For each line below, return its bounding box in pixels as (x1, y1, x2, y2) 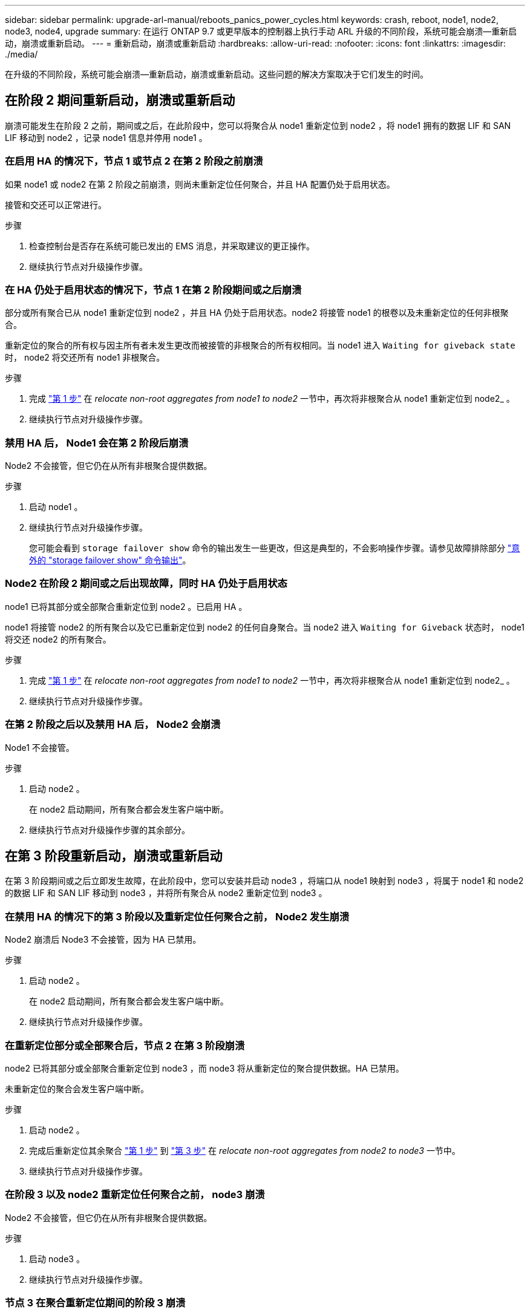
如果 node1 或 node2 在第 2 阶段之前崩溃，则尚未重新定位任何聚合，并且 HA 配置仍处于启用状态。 (5, 178, 395, 189)
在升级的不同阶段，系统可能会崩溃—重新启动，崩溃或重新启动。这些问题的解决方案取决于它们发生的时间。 (5, 69, 428, 79)
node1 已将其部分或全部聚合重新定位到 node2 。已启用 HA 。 (5, 601, 247, 612)
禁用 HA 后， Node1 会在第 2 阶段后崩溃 (5, 436, 189, 449)
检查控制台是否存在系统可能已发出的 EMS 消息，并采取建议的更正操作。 (29, 240, 315, 251)
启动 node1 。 (29, 502, 83, 512)
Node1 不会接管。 (5, 742, 74, 753)
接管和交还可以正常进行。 (5, 199, 106, 210)
